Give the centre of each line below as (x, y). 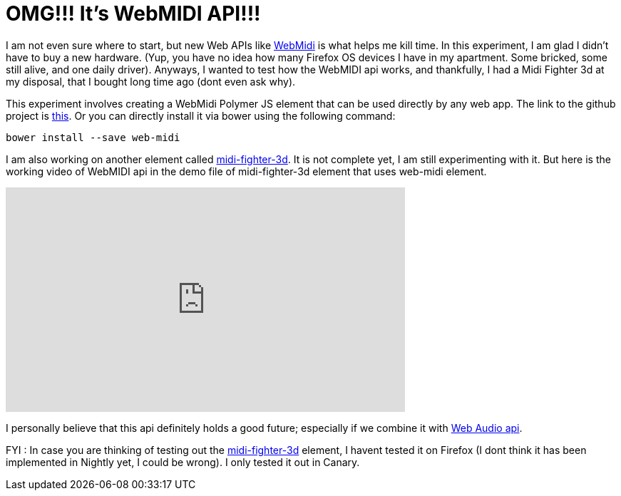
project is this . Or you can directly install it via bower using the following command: (201, 115)
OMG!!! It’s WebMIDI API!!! (133, 14)
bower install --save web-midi (93, 137)
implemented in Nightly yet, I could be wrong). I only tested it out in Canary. (183, 462)
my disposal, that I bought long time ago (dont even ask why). (151, 81)
